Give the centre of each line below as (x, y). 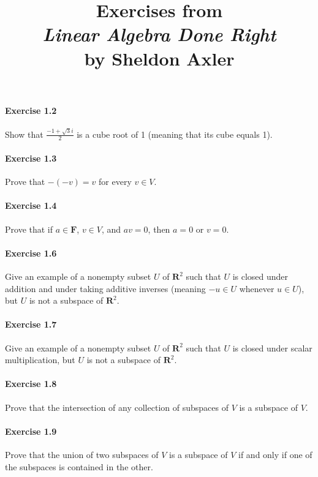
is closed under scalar (272, 347)
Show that (24, 134)
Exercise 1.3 (31, 158)
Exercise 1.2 (31, 110)
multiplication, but (40, 360)
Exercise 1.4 (31, 205)
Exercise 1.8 (31, 384)
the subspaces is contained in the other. (79, 466)
